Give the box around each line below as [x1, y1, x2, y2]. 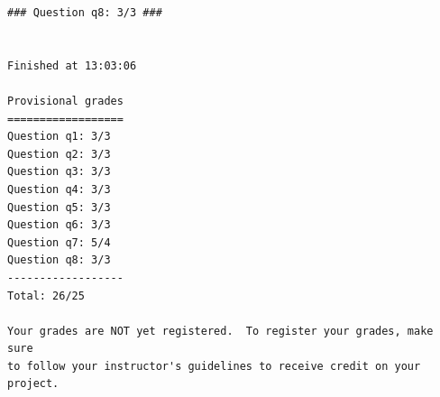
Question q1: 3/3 [7, 130, 111, 143]
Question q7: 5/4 [7, 235, 111, 249]
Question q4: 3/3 [7, 182, 111, 196]
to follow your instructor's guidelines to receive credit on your [7, 359, 421, 373]
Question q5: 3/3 [7, 200, 111, 214]
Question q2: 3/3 [7, 147, 111, 161]
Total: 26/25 [7, 289, 85, 302]
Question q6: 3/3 [7, 218, 111, 232]
